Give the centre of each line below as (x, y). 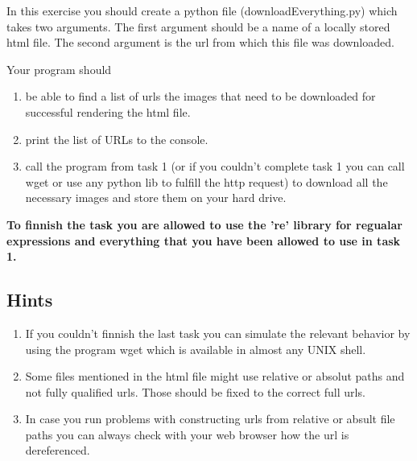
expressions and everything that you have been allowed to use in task (204, 240)
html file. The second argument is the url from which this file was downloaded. (200, 42)
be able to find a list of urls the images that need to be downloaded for (200, 96)
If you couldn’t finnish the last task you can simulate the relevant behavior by (218, 333)
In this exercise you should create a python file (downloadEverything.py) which (202, 10)
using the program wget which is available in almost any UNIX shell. (196, 349)
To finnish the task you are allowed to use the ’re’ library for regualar (204, 224)
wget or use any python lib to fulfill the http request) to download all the (206, 181)
